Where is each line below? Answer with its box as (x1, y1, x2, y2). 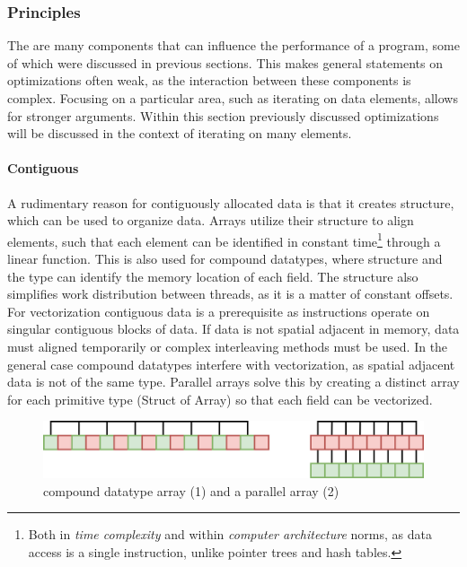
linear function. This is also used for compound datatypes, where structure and (7, 249, 443, 268)
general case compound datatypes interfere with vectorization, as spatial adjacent (7, 354, 455, 373)
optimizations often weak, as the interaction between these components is (7, 71, 411, 90)
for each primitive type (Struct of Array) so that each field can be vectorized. (7, 389, 433, 408)
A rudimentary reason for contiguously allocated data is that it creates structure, (7, 193, 454, 212)
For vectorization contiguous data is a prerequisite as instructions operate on (7, 301, 430, 320)
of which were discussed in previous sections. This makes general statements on (7, 53, 443, 72)
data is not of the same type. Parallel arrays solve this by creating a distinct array (7, 372, 460, 391)
